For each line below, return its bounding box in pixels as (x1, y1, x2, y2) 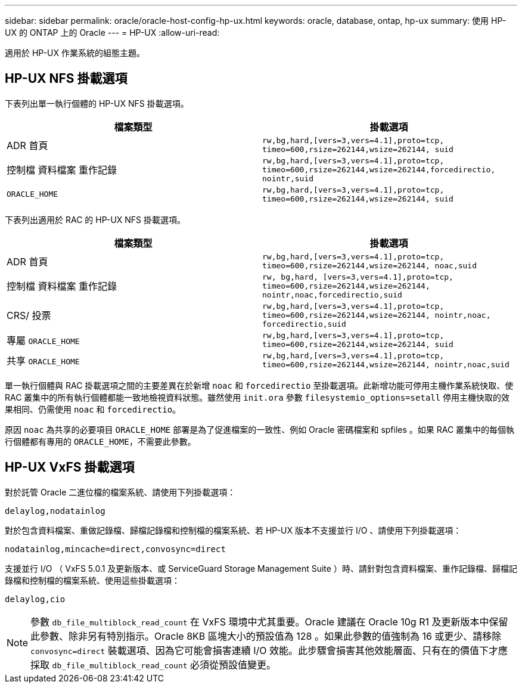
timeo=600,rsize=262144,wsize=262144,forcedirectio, (262, 165, 496, 174)
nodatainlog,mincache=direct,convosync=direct (5, 544, 226, 554)
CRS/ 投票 (7, 309, 51, 322)
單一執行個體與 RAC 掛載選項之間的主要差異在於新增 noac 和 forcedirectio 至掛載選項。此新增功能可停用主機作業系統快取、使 (5, 380, 514, 391)
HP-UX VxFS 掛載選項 (5, 460, 135, 475)
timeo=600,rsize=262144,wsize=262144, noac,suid (262, 261, 477, 270)
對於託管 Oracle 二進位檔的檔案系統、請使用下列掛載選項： (5, 486, 236, 497)
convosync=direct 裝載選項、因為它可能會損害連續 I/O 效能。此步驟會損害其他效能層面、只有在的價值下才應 (30, 644, 508, 656)
